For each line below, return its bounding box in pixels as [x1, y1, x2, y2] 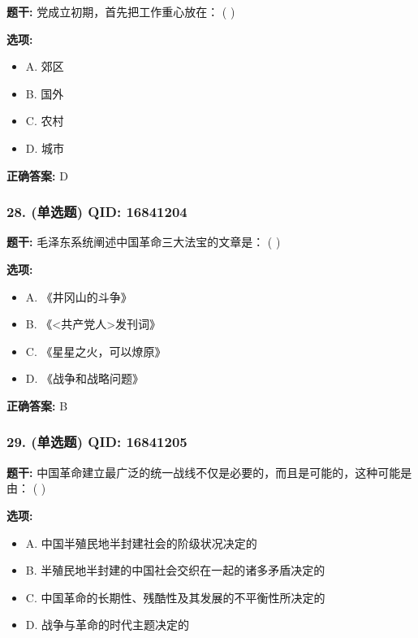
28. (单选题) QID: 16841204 [6, 202, 187, 222]
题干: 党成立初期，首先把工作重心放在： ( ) [6, 3, 235, 20]
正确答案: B [6, 397, 68, 414]
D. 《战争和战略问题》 [25, 370, 144, 387]
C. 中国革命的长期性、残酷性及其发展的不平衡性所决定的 [25, 588, 325, 605]
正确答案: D [6, 167, 68, 184]
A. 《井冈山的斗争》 [25, 288, 132, 305]
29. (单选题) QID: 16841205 [6, 432, 187, 452]
